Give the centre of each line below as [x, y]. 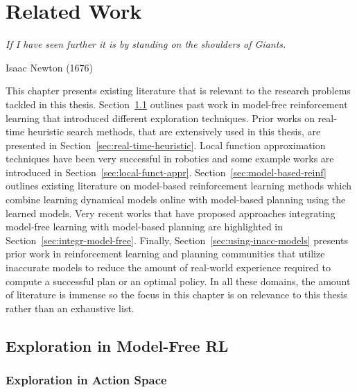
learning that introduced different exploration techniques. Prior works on [160, 118]
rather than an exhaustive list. [70, 308]
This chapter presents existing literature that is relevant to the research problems [178, 91]
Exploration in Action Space [86, 380]
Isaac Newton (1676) [50, 67]
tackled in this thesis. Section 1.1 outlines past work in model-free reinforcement [177, 104]
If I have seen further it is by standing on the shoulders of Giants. [146, 44]
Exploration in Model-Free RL [117, 345]
